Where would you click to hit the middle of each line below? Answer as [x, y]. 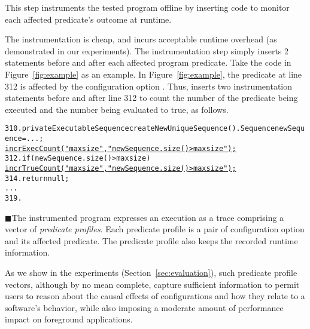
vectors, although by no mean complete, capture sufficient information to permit [152, 284]
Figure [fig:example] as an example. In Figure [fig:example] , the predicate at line [154, 74]
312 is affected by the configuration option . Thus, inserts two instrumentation [149, 86]
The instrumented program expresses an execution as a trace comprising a [148, 217]
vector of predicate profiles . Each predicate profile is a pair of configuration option [155, 229]
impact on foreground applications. [69, 319]
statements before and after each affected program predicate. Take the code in [148, 62]
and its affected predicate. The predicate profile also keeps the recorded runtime [151, 240]
